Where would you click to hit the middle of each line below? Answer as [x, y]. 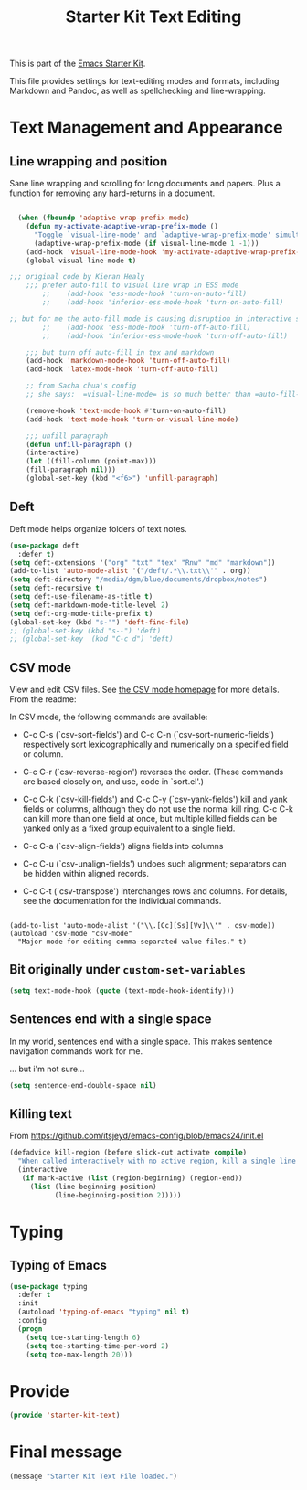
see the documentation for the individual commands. [122, 901]
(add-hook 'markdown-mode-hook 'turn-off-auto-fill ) [128, 361]
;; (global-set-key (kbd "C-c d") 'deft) [91, 639]
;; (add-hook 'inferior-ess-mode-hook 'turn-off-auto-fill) [165, 335]
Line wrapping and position [89, 161]
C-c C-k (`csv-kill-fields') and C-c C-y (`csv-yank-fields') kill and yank [155, 799]
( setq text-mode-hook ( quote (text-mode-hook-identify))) [122, 990]
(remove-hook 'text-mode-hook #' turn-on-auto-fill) [126, 410]
